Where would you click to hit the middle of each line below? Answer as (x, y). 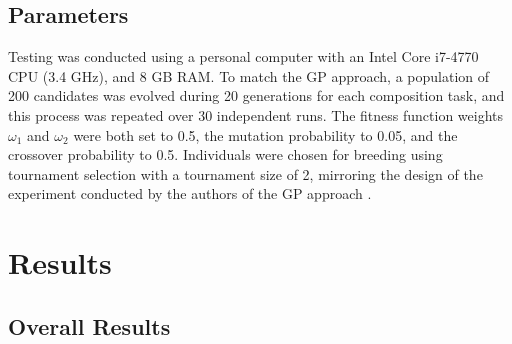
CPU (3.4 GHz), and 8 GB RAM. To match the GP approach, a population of (249, 75)
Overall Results (89, 325)
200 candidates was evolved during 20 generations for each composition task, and (256, 95)
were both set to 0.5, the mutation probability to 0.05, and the (265, 134)
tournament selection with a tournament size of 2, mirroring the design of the (245, 173)
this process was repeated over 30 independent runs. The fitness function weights (256, 114)
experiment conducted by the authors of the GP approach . (190, 193)
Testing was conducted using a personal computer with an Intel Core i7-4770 (243, 56)
